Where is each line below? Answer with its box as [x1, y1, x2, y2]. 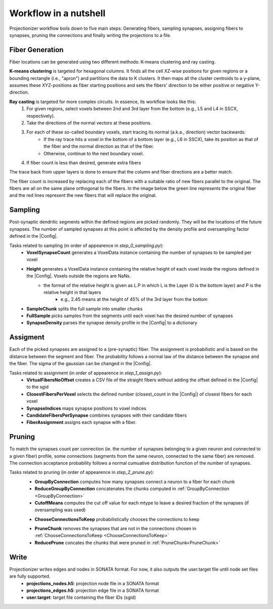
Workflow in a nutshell [9, 8, 106, 19]
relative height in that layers [43, 289, 101, 295]
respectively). [26, 113, 55, 119]
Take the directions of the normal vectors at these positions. [26, 119, 152, 126]
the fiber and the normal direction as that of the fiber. [43, 143, 154, 149]
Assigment [9, 333, 45, 341]
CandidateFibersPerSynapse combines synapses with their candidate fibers [26, 412, 187, 418]
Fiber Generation [9, 46, 64, 54]
